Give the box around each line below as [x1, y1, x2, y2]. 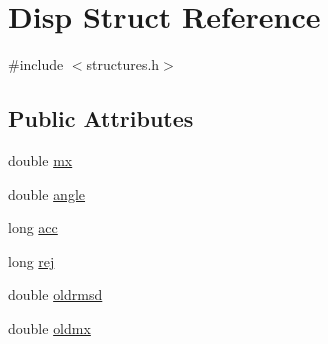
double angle [8, 183, 86, 204]
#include [8, 54, 64, 75]
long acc [8, 217, 58, 238]
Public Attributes [8, 103, 194, 134]
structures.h [86, 54, 160, 75]
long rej [8, 250, 55, 271]
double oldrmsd [8, 284, 103, 305]
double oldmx [8, 317, 91, 338]
